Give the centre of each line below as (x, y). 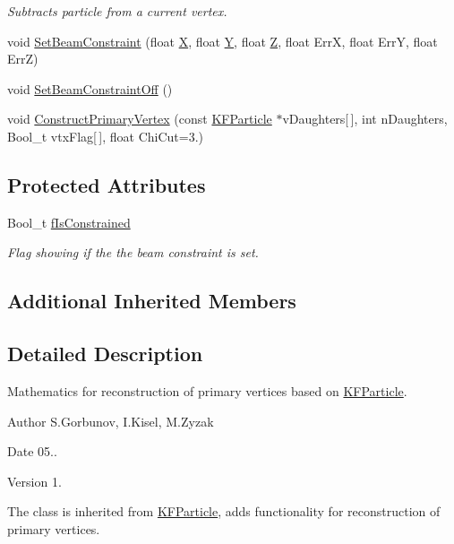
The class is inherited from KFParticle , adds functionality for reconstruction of (224, 511)
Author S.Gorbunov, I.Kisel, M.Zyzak (111, 421)
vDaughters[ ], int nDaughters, (365, 119)
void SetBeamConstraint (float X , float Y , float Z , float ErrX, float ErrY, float (223, 41)
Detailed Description (105, 354)
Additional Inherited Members (152, 301)
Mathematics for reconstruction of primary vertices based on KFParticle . (207, 390)
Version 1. (34, 481)
